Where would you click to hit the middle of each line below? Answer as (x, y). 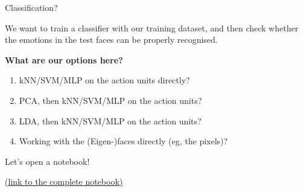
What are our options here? (64, 59)
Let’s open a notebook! (47, 161)
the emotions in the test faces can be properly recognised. (111, 40)
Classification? (31, 7)
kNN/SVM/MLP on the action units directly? (104, 80)
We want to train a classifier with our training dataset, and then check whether (152, 27)
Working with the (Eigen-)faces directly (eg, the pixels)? (123, 141)
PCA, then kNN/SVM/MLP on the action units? (110, 100)
